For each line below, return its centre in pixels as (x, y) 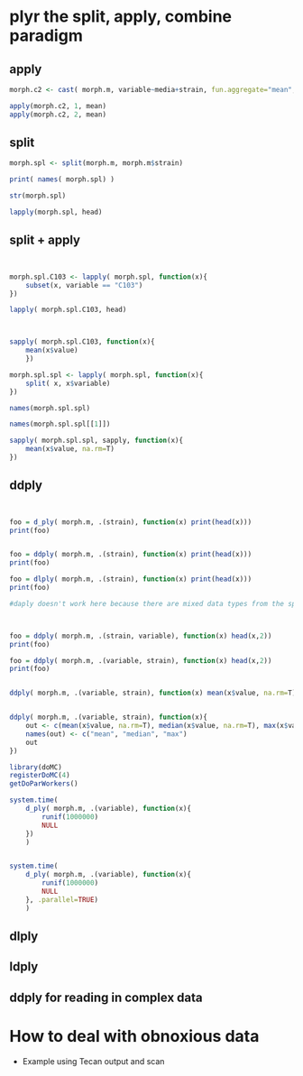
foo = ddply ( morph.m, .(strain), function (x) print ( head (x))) (131, 555)
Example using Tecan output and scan (93, 1061)
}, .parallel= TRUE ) (62, 899)
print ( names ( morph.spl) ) (62, 179)
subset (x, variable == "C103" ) (84, 285)
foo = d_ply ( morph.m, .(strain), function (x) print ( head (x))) (131, 522)
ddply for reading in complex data (106, 997)
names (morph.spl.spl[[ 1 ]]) (60, 424)
